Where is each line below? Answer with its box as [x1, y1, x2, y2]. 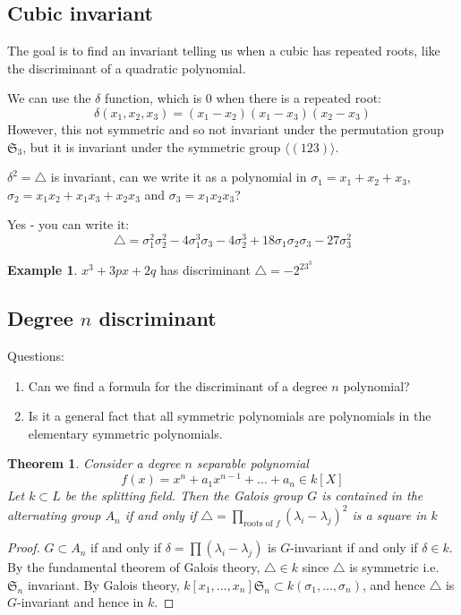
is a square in [352, 506, 427, 525]
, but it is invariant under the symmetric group [22, 137, 281, 156]
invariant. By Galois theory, [27, 575, 180, 594]
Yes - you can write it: [7, 215, 130, 234]
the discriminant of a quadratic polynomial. [7, 58, 246, 77]
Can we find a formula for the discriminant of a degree [28, 376, 328, 395]
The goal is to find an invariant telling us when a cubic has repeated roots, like [7, 41, 440, 60]
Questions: [7, 346, 64, 365]
